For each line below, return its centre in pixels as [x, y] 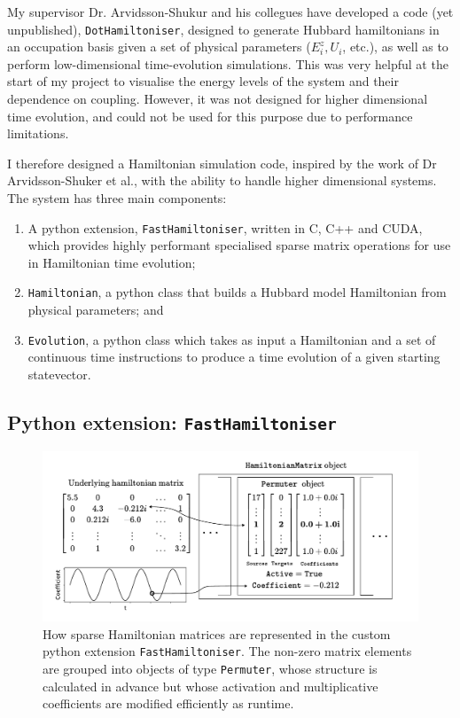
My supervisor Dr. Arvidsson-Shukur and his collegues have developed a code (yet [230, 12]
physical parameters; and [96, 310]
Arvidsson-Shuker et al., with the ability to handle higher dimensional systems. [222, 180]
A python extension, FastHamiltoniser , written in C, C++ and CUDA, [225, 227]
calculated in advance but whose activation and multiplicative [211, 686]
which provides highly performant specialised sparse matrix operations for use [239, 245]
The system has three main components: [117, 198]
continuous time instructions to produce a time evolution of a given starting [234, 357]
